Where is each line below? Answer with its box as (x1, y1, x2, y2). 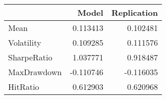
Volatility (8, 37, 41, 48)
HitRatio (8, 81, 40, 92)
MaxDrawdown (8, 66, 62, 78)
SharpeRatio (8, 51, 52, 63)
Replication (111, 7, 158, 18)
